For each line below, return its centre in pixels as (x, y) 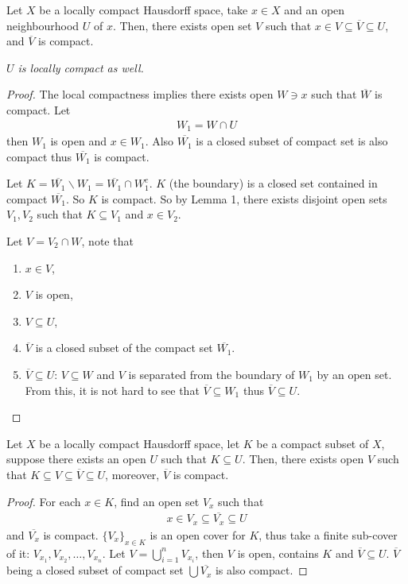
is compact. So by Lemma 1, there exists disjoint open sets (244, 198)
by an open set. (354, 374)
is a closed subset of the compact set (124, 348)
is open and (78, 141)
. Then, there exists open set (182, 25)
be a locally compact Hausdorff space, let (140, 443)
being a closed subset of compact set (95, 570)
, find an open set (157, 501)
